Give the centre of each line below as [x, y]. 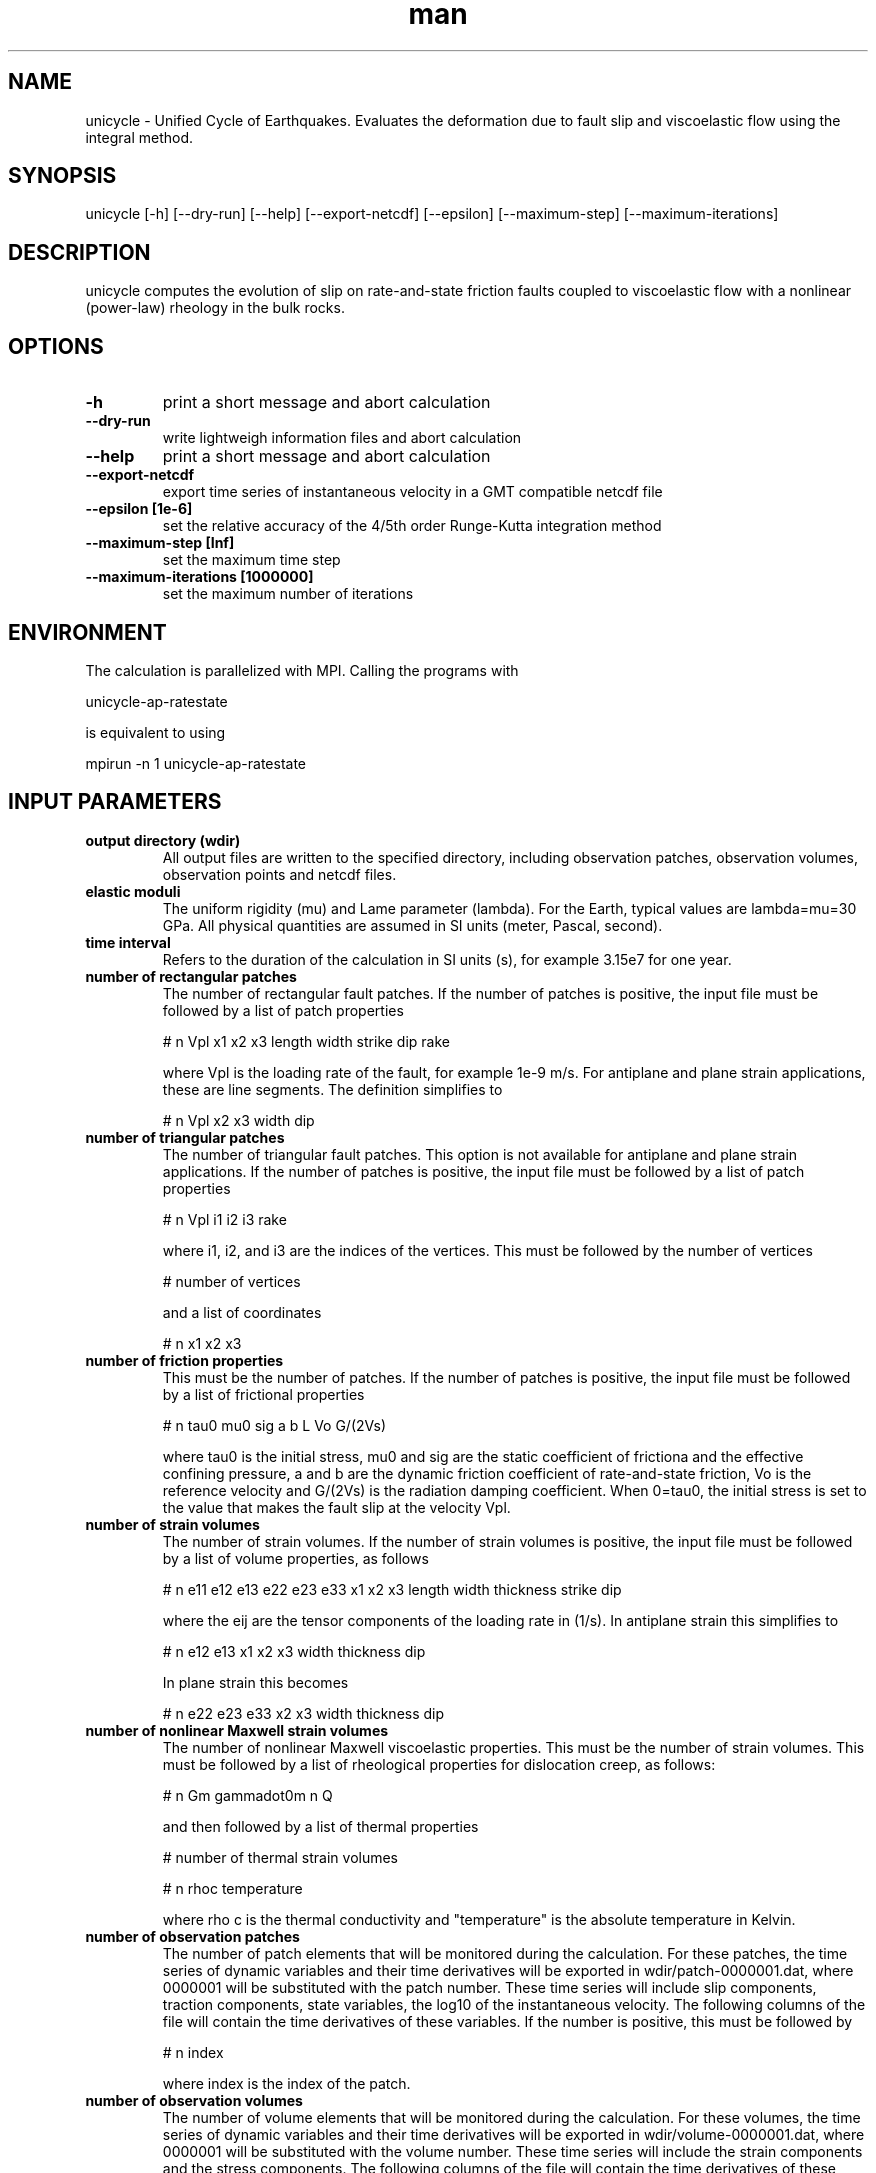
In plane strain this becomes [255, 1682]
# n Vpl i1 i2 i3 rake [224, 1219]
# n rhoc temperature [232, 1888]
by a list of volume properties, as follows [295, 1558]
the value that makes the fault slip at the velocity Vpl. [336, 1507]
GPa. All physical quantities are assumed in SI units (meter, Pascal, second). [412, 925]
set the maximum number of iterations [288, 594]
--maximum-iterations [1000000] [199, 577]
